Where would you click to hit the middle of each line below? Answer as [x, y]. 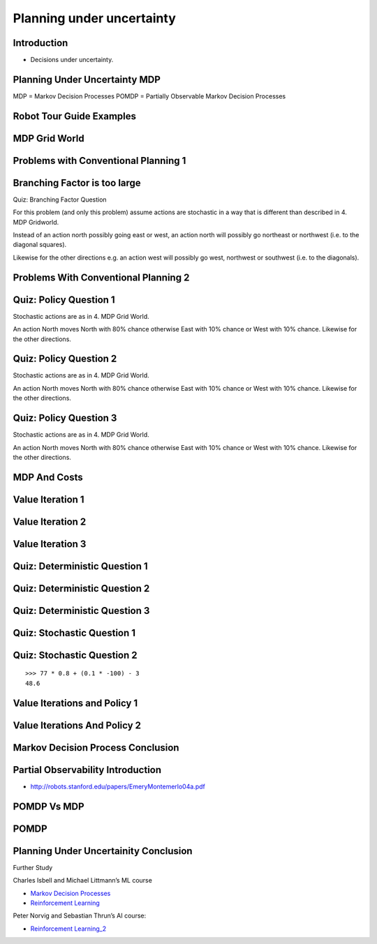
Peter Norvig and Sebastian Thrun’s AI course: [80, 916]
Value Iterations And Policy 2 [77, 725]
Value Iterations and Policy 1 [75, 703]
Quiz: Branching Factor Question [60, 200]
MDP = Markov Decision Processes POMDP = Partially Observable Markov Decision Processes [149, 96]
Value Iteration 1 [49, 499]
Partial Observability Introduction [87, 770]
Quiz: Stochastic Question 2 [75, 655]
